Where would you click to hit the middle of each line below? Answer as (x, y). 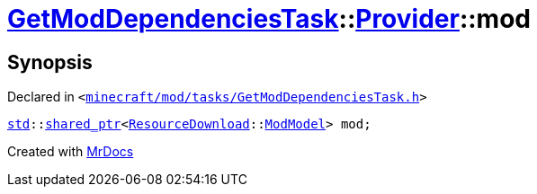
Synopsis (50, 62)
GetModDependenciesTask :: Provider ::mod (269, 19)
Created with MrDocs (71, 152)
